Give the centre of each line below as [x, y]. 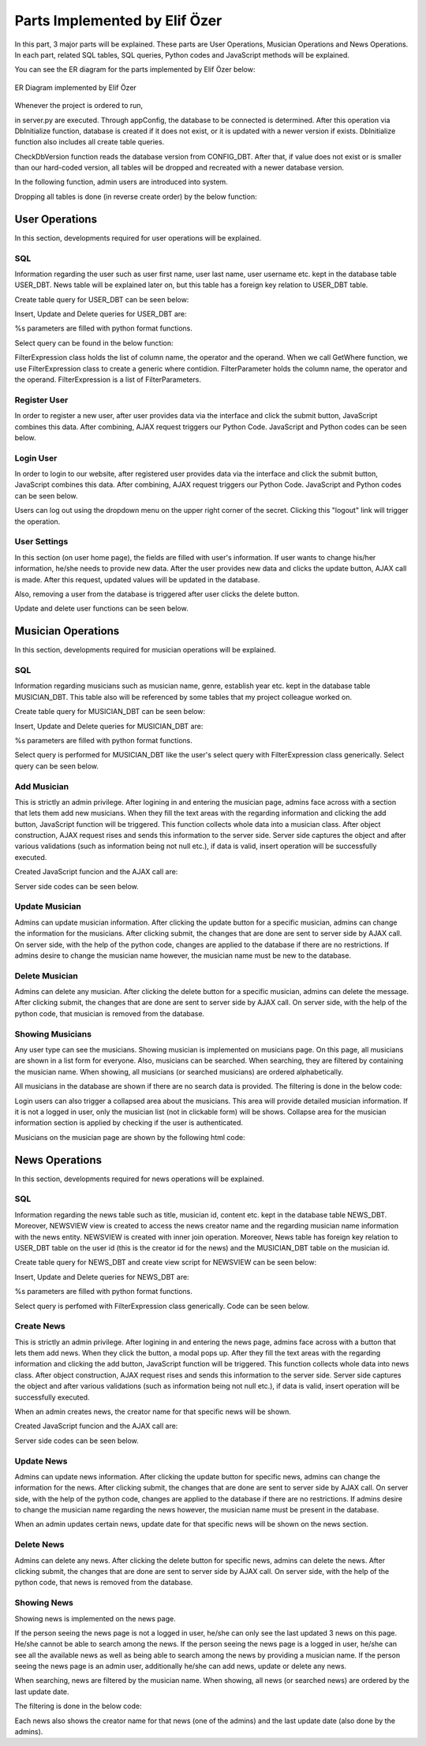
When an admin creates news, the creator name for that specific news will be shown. [153, 1411]
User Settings [41, 542]
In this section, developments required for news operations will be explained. [139, 1179]
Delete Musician [46, 976]
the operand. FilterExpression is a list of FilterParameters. [108, 379]
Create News [40, 1326]
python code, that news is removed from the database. [104, 1583]
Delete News [39, 1545]
